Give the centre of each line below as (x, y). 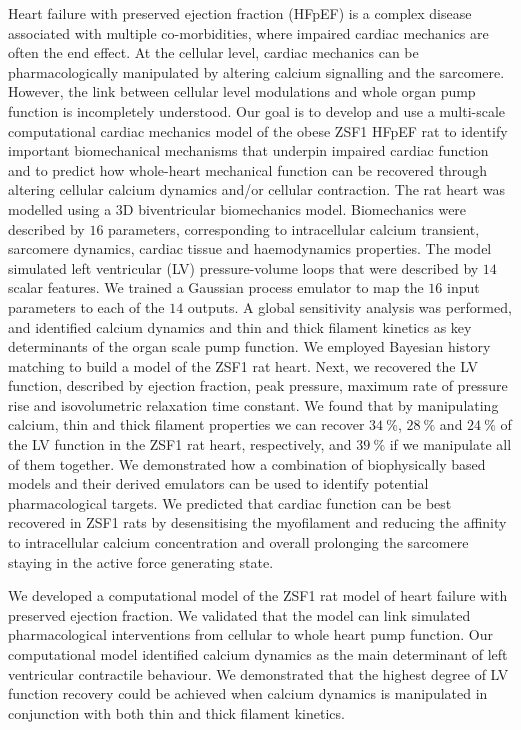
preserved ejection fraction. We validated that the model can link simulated (239, 614)
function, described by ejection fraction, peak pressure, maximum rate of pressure (258, 385)
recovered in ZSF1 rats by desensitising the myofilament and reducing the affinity (257, 522)
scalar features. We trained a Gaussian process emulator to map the (216, 287)
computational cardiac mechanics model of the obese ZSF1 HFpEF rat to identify (258, 130)
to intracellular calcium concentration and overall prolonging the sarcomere (238, 542)
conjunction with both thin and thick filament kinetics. (176, 712)
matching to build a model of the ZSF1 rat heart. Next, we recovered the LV (243, 365)
